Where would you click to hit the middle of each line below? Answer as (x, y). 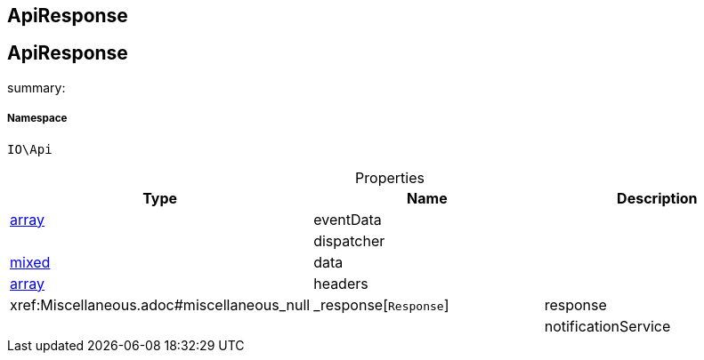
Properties (390, 177)
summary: (36, 87)
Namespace (37, 119)
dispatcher (349, 240)
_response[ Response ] (381, 304)
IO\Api (30, 149)
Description (657, 198)
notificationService (607, 326)
